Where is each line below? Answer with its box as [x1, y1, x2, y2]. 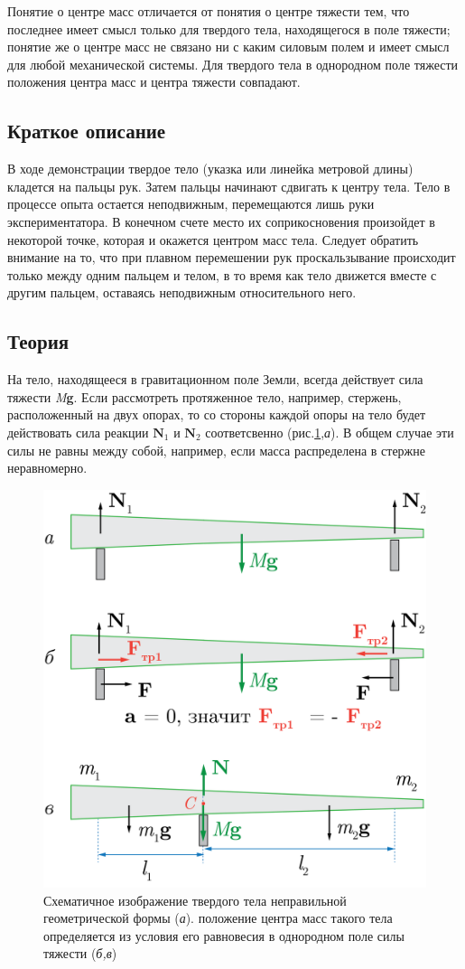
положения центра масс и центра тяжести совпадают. [7, 72, 301, 91]
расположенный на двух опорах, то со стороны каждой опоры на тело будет [7, 405, 426, 424]
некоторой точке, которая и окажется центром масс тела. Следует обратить [7, 230, 419, 249]
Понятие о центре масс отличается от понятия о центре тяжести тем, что [7, 2, 410, 20]
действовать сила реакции [7, 422, 149, 441]
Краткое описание [7, 117, 166, 145]
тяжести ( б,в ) [43, 944, 117, 963]
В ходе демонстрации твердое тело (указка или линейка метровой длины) [7, 159, 414, 178]
